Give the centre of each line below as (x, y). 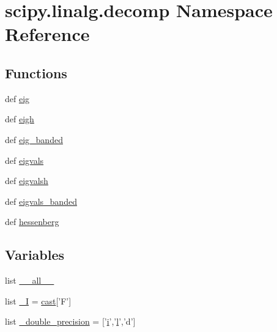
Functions (36, 72)
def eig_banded (34, 139)
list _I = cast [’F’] (38, 301)
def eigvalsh (27, 181)
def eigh (20, 119)
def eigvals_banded (41, 201)
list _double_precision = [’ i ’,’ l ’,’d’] (70, 321)
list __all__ (30, 280)
